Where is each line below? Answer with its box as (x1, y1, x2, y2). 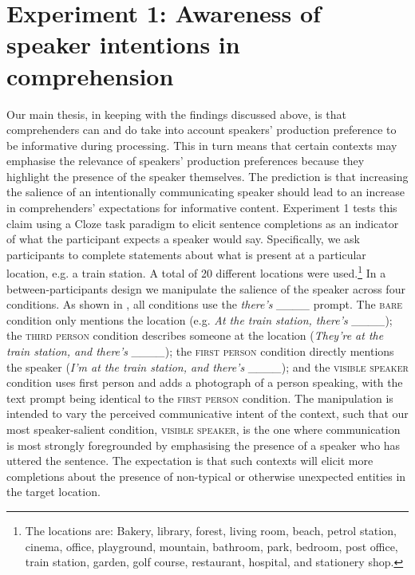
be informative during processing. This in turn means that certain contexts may (6, 136, 397, 153)
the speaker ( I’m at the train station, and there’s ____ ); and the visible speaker (6, 358, 409, 375)
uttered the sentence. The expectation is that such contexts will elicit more (6, 452, 373, 469)
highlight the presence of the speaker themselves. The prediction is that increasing (6, 167, 409, 184)
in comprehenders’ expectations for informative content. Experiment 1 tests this (6, 199, 397, 216)
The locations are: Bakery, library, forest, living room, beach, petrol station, (25, 522, 397, 538)
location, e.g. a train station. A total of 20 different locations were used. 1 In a (6, 262, 386, 282)
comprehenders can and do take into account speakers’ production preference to (6, 121, 397, 138)
